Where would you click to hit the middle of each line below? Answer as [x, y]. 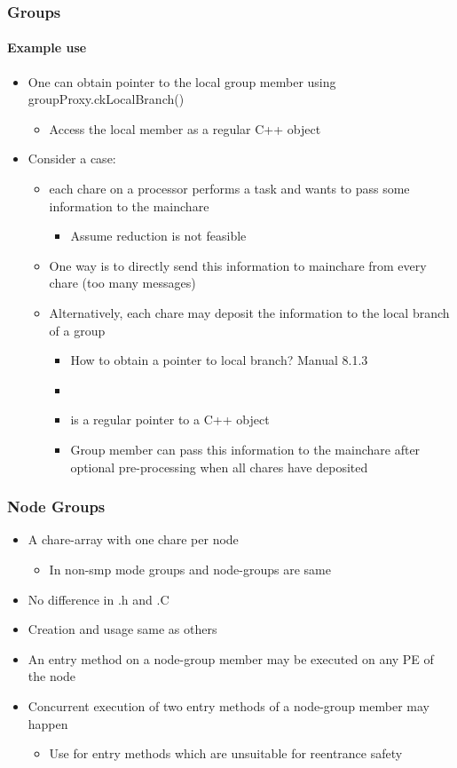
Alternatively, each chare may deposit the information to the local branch [249, 312]
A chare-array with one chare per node [133, 539]
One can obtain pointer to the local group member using [182, 81]
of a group [77, 330]
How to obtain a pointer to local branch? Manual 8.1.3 [219, 360]
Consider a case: [72, 158]
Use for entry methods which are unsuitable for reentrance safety [226, 753]
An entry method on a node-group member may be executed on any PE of [231, 658]
